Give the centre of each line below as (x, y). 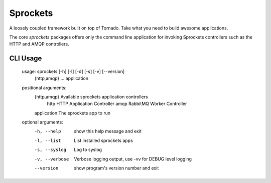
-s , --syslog (50, 150)
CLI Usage (26, 58)
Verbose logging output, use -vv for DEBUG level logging (133, 159)
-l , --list (48, 140)
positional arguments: (44, 87)
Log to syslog (88, 149)
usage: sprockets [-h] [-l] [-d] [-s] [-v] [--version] (73, 71)
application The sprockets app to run (73, 113)
